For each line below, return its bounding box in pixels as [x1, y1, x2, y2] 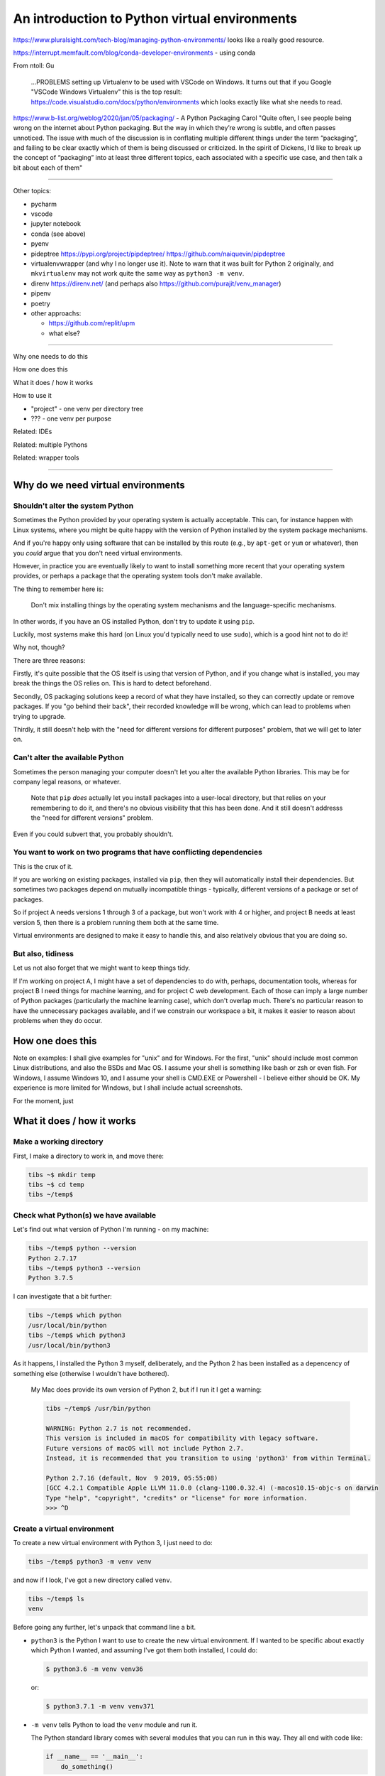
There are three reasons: [13, 656, 86, 664]
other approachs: [30, 309, 82, 318]
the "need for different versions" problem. [30, 813, 154, 822]
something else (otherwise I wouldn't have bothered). [13, 1369, 169, 1377]
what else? [48, 329, 81, 337]
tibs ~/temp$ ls [28, 1595, 85, 1603]
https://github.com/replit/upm [48, 319, 135, 327]
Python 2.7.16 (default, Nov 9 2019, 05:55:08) [45, 1474, 218, 1482]
